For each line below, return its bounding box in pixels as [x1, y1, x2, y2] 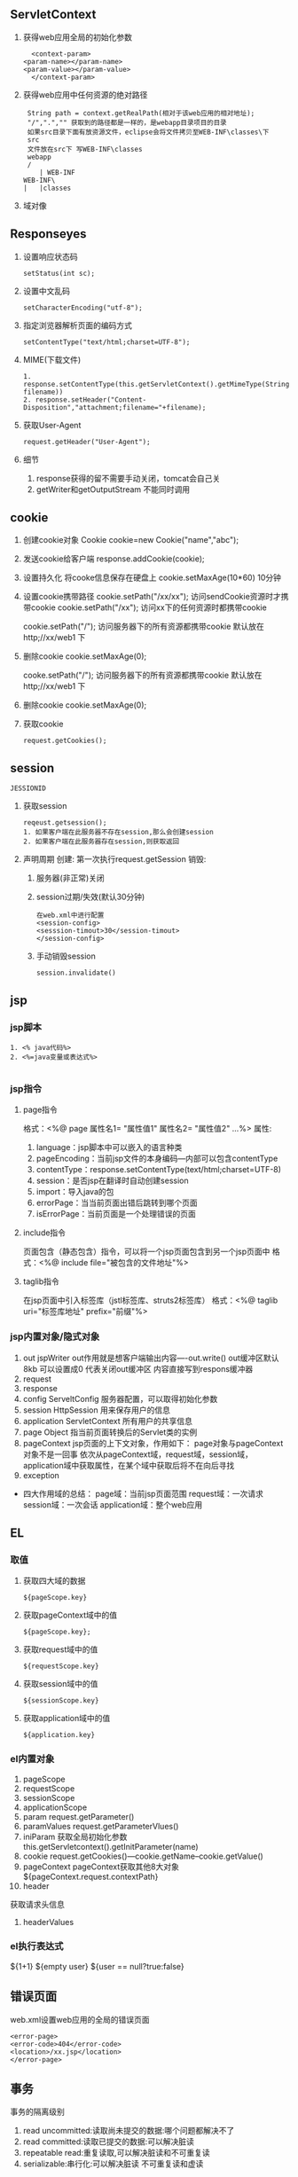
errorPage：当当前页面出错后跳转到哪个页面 [35, 1197, 198, 1209]
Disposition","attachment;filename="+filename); [22, 403, 207, 411]
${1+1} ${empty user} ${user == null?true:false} [10, 1961, 184, 1971]
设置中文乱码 [22, 286, 70, 296]
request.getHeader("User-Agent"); [22, 437, 151, 446]
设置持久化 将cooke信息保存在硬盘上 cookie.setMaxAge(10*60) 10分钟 [22, 572, 282, 583]
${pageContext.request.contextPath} [22, 1871, 159, 1882]
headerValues [22, 1916, 74, 1927]
